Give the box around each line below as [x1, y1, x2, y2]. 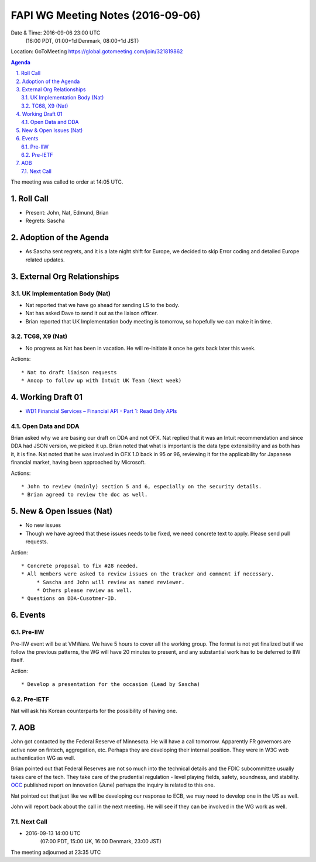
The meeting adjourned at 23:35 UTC [11, 849, 101, 856]
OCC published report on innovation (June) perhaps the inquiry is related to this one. [11, 781, 215, 789]
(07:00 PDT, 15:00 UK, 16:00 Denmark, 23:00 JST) [40, 838, 162, 845]
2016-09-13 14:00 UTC [25, 830, 81, 837]
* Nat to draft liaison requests [21, 369, 117, 375]
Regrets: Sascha [25, 217, 65, 225]
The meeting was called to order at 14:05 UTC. [11, 178, 123, 185]
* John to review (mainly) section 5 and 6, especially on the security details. [21, 483, 262, 490]
